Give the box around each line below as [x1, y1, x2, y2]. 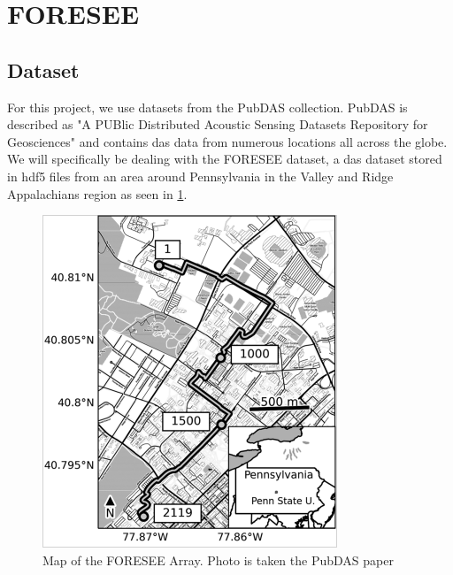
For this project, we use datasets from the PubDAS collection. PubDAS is [7, 97, 408, 116]
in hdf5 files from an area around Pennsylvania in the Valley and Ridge [7, 166, 394, 185]
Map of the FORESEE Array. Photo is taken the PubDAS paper [42, 550, 394, 569]
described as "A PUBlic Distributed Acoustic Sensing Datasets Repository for [7, 115, 428, 134]
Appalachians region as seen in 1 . [7, 184, 188, 203]
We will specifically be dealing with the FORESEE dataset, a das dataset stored [7, 149, 442, 168]
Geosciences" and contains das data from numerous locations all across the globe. [7, 132, 448, 150]
